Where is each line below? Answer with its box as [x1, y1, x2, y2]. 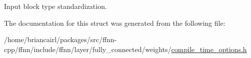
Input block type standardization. [4, 1, 107, 11]
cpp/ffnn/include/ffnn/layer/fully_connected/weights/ [4, 44, 171, 54]
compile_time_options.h [171, 44, 247, 54]
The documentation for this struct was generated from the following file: [4, 17, 225, 28]
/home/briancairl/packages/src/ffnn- [4, 34, 117, 45]
